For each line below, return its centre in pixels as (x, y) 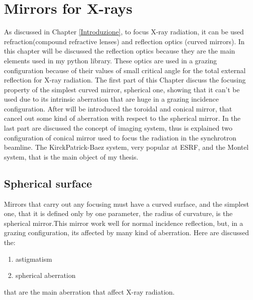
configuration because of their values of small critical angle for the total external (125, 70)
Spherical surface (48, 183)
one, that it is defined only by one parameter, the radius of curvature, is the (118, 213)
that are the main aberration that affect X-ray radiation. (89, 291)
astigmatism (34, 259)
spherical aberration (45, 275)
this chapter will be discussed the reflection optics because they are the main (120, 51)
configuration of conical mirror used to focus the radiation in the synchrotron (120, 137)
